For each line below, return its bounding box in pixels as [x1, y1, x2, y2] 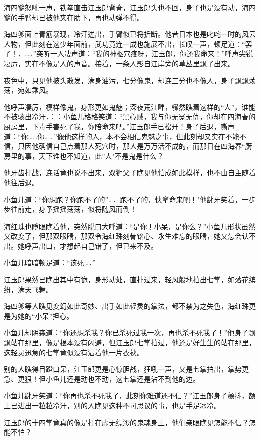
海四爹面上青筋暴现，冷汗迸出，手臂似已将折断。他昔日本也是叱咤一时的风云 [4, 29, 256, 39]
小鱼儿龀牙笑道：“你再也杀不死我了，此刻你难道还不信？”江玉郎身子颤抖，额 [4, 390, 256, 401]
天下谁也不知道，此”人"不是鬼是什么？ [38, 150, 164, 161]
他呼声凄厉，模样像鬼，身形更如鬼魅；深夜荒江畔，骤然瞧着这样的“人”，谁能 [4, 101, 256, 112]
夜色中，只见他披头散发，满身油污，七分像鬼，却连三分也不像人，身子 [4, 75, 235, 85]
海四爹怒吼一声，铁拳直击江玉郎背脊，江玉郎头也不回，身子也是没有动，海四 [4, 2, 256, 12]
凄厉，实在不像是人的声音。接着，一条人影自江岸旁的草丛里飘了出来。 [4, 58, 235, 68]
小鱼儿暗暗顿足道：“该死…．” [4, 257, 96, 268]
